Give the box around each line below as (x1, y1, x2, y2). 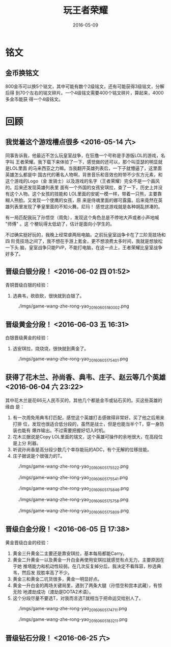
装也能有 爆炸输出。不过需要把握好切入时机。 (12, 427, 108, 433)
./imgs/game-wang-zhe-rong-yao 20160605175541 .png (18, 474, 128, 481)
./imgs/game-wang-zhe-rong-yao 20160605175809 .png (18, 507, 129, 515)
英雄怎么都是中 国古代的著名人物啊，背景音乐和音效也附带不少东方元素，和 (5, 171, 163, 177)
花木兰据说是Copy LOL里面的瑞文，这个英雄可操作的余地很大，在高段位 (12, 433, 163, 440)
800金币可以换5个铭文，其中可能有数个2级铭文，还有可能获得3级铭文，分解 (5, 83, 164, 90)
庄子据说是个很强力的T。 (12, 453, 65, 459)
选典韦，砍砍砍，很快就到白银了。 (12, 293, 84, 299)
